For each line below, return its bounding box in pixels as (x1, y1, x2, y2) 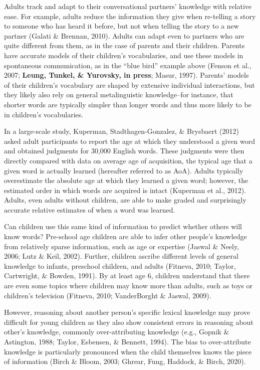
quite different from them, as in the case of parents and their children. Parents (4, 40, 245, 51)
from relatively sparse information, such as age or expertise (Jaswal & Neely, (4, 241, 239, 251)
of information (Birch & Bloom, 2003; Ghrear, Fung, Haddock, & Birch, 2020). (4, 356, 246, 366)
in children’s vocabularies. (4, 109, 84, 119)
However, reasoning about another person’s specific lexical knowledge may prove (4, 307, 250, 317)
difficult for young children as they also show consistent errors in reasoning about (4, 316, 253, 327)
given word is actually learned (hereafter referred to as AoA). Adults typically (4, 165, 243, 175)
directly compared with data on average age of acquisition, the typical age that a (4, 155, 252, 165)
